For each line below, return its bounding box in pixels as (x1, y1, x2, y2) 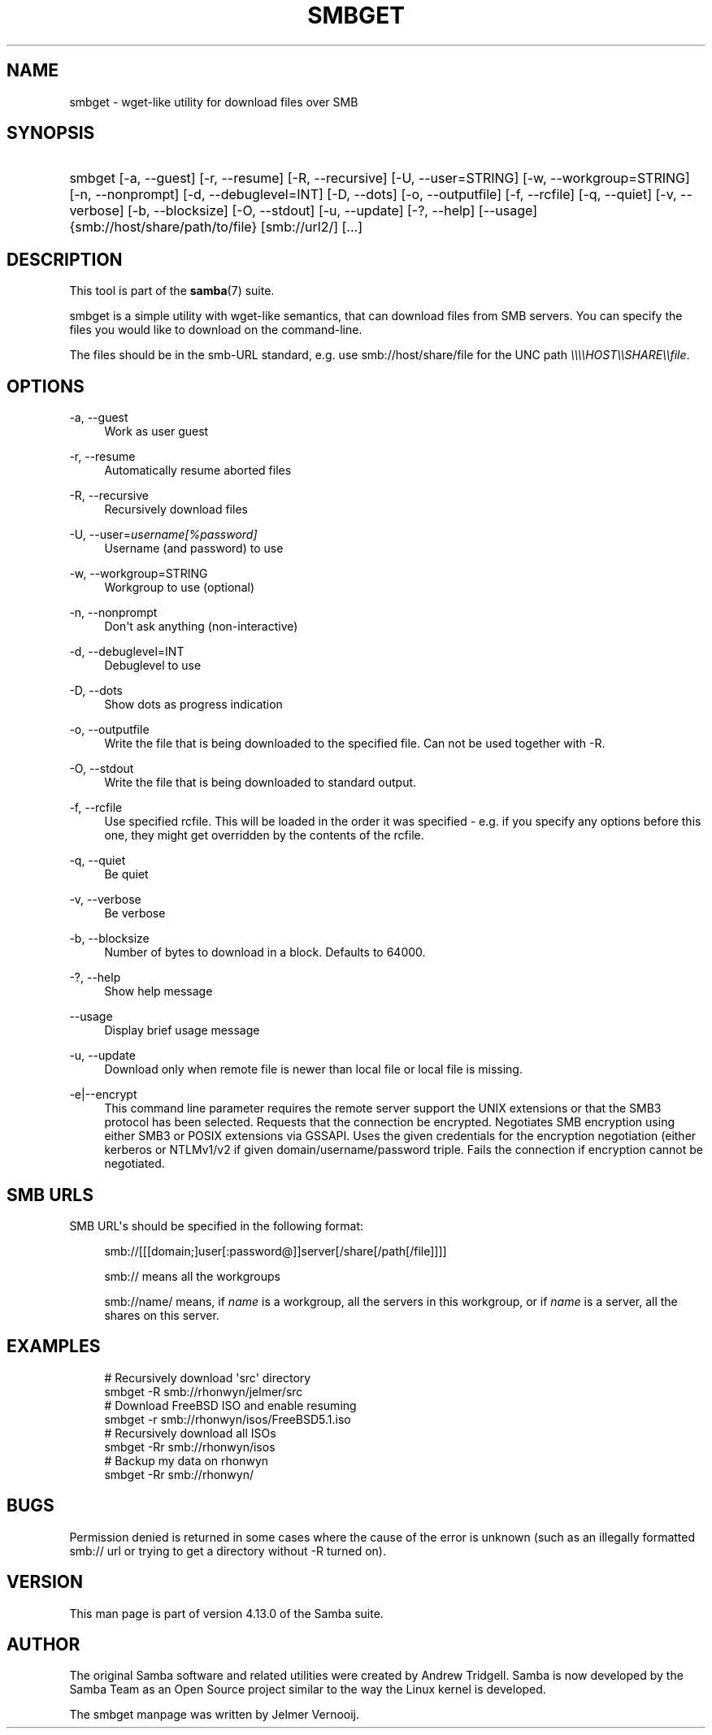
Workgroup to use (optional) (104, 580, 254, 595)
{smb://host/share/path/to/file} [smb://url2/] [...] (69, 219, 363, 236)
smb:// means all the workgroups (104, 1269, 280, 1283)
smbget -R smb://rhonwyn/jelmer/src (104, 1384, 303, 1399)
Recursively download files (104, 502, 248, 517)
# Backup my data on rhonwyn (104, 1453, 269, 1468)
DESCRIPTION (7, 249, 123, 270)
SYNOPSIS (7, 123, 95, 144)
